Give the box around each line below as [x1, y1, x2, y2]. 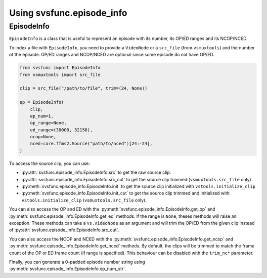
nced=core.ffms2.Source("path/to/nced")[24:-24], [30, 141, 153, 147]
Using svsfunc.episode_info [9, 7, 128, 18]
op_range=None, [30, 120, 67, 126]
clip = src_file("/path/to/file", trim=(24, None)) [19, 85, 148, 91]
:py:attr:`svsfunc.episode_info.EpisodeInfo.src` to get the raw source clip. [21, 169, 171, 175]
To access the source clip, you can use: [9, 160, 90, 166]
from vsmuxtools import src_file [19, 72, 101, 78]
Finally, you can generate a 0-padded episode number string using [9, 259, 145, 265]
